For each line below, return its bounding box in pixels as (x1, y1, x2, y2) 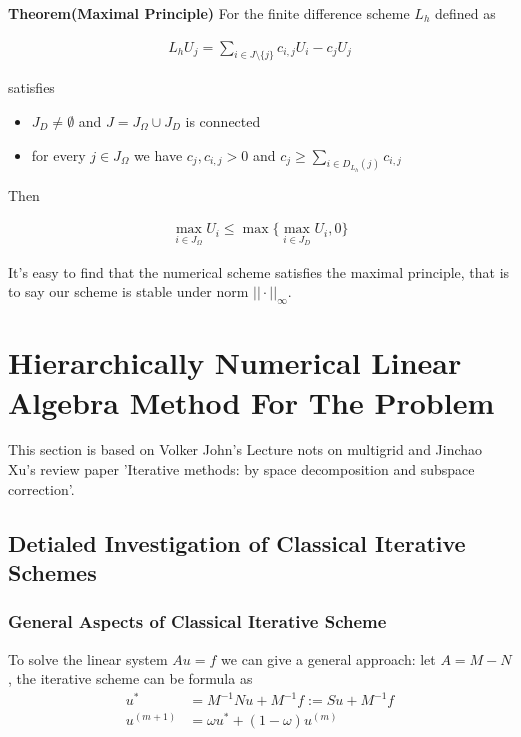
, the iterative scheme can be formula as (8, 668, 253, 689)
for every (31, 144, 86, 165)
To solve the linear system (8, 648, 168, 669)
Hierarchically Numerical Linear (8, 342, 462, 383)
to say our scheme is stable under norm (8, 281, 249, 302)
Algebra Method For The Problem (8, 381, 495, 422)
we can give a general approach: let (221, 648, 436, 669)
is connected (185, 111, 261, 132)
